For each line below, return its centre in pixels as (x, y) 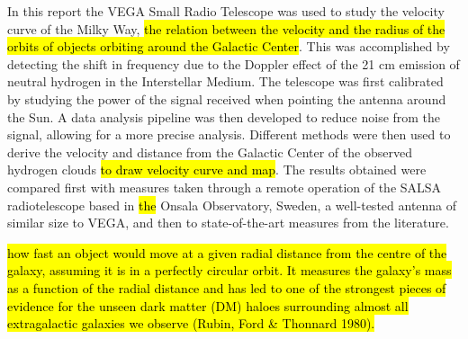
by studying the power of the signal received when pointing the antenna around (227, 98)
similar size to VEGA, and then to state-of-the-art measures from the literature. (228, 223)
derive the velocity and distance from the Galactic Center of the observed (210, 152)
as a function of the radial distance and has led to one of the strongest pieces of (227, 287)
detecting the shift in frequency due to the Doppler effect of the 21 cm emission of (234, 63)
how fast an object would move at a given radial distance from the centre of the (227, 252)
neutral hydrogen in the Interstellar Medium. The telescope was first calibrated (225, 81)
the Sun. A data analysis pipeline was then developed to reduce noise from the (224, 116)
